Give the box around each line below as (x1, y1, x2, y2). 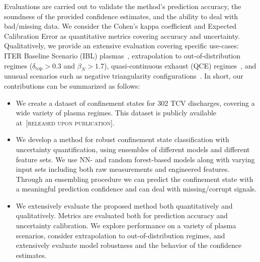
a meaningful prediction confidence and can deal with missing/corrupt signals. (16, 183, 257, 194)
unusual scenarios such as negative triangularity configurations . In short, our (4, 71, 243, 81)
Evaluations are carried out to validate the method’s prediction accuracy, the (4, 1, 241, 11)
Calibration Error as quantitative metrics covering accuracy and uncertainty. (4, 30, 240, 41)
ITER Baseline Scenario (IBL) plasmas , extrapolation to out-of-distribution (4, 50, 241, 60)
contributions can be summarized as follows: (4, 80, 140, 91)
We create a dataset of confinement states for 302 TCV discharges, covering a (16, 97, 255, 108)
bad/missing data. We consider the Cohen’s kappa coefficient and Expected (4, 21, 237, 31)
